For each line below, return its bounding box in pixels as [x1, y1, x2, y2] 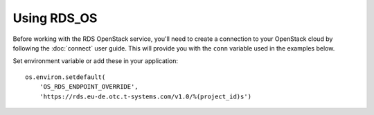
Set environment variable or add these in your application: [12, 57, 179, 65]
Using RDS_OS [12, 10, 98, 26]
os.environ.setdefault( [25, 73, 106, 81]
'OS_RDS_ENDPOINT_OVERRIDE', [39, 83, 139, 91]
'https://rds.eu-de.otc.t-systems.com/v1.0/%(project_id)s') [39, 92, 252, 100]
